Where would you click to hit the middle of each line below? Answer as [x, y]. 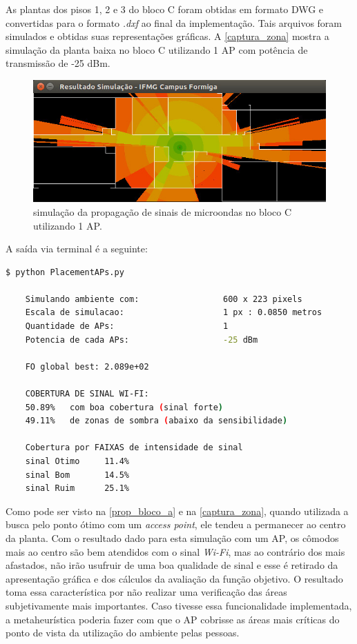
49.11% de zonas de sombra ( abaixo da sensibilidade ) [156, 421]
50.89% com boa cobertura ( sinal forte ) [124, 407]
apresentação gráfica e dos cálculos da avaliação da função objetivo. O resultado [174, 578]
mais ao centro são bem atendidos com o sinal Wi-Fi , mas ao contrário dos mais [175, 551]
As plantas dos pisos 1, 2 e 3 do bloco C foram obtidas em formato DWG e [165, 9]
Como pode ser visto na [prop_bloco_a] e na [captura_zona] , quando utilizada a [177, 511]
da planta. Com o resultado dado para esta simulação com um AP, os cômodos [172, 537]
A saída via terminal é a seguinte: [77, 249]
